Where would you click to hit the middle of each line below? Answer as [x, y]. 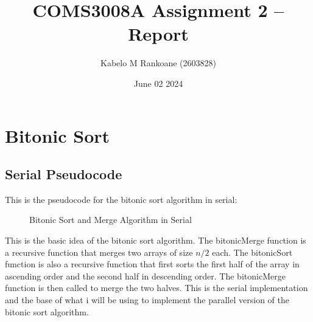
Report [158, 34]
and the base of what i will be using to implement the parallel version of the [147, 300]
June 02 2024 [158, 83]
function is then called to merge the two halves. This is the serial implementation [156, 288]
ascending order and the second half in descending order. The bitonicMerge [145, 276]
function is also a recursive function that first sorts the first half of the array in [152, 264]
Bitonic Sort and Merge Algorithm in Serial [111, 220]
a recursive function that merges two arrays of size [99, 252]
